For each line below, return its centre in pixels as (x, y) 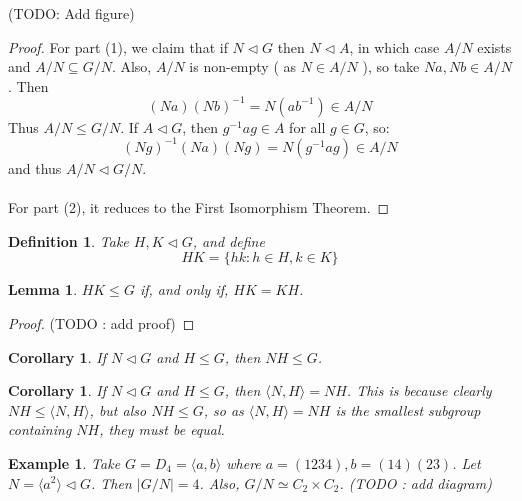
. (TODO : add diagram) (415, 482)
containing (40, 429)
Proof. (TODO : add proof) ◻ (101, 322)
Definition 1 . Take (68, 240)
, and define (228, 240)
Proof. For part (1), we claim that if (118, 46)
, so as (223, 409)
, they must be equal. (162, 429)
